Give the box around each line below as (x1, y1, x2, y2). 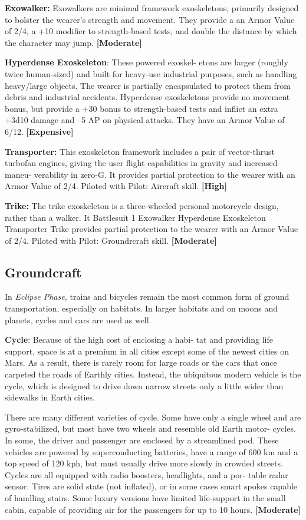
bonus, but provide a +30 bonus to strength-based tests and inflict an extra (5, 102, 278, 114)
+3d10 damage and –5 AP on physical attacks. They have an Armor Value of (5, 114, 285, 126)
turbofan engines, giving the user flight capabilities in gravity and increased (5, 157, 278, 169)
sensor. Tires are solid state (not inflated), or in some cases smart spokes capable (5, 480, 298, 492)
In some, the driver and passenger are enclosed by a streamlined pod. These (5, 434, 279, 446)
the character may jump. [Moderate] (5, 36, 142, 48)
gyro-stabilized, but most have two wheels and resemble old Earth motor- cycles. (5, 422, 296, 435)
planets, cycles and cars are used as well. (5, 313, 152, 326)
